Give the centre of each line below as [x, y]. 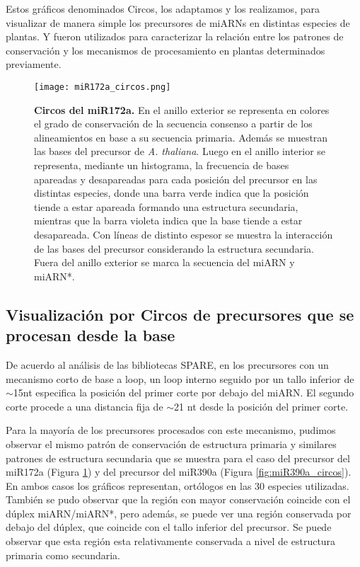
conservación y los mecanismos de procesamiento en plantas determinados [166, 50]
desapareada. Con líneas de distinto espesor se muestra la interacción [184, 234]
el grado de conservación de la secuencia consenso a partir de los [173, 124]
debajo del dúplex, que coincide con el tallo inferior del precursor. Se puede [169, 527]
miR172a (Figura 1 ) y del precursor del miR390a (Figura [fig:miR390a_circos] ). [179, 472]
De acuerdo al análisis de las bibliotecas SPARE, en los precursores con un [167, 364]
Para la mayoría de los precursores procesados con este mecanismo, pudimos [171, 430]
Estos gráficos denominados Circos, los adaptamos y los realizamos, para [163, 8]
